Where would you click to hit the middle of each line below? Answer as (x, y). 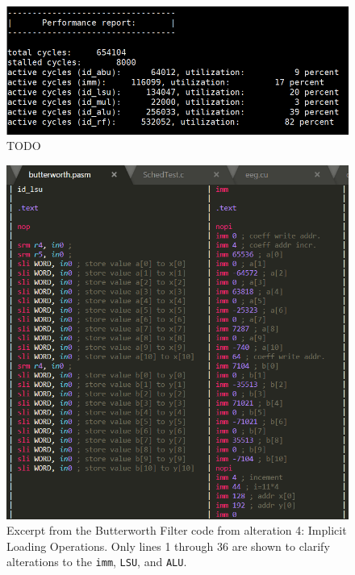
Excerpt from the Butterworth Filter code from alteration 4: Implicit (177, 530)
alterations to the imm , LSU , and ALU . (97, 562)
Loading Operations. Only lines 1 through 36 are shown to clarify (168, 546)
